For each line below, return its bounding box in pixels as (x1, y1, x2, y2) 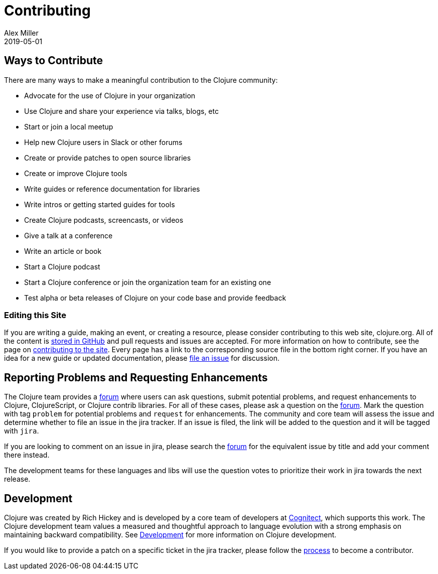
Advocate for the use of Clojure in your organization (24, 91, 196, 100)
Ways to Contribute (4, 54, 103, 67)
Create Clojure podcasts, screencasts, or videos (24, 215, 184, 224)
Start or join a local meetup (24, 122, 113, 131)
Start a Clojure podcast (24, 262, 100, 271)
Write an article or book (24, 246, 102, 255)
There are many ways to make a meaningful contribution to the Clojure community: (4, 75, 278, 84)
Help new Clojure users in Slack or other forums (24, 137, 183, 147)
